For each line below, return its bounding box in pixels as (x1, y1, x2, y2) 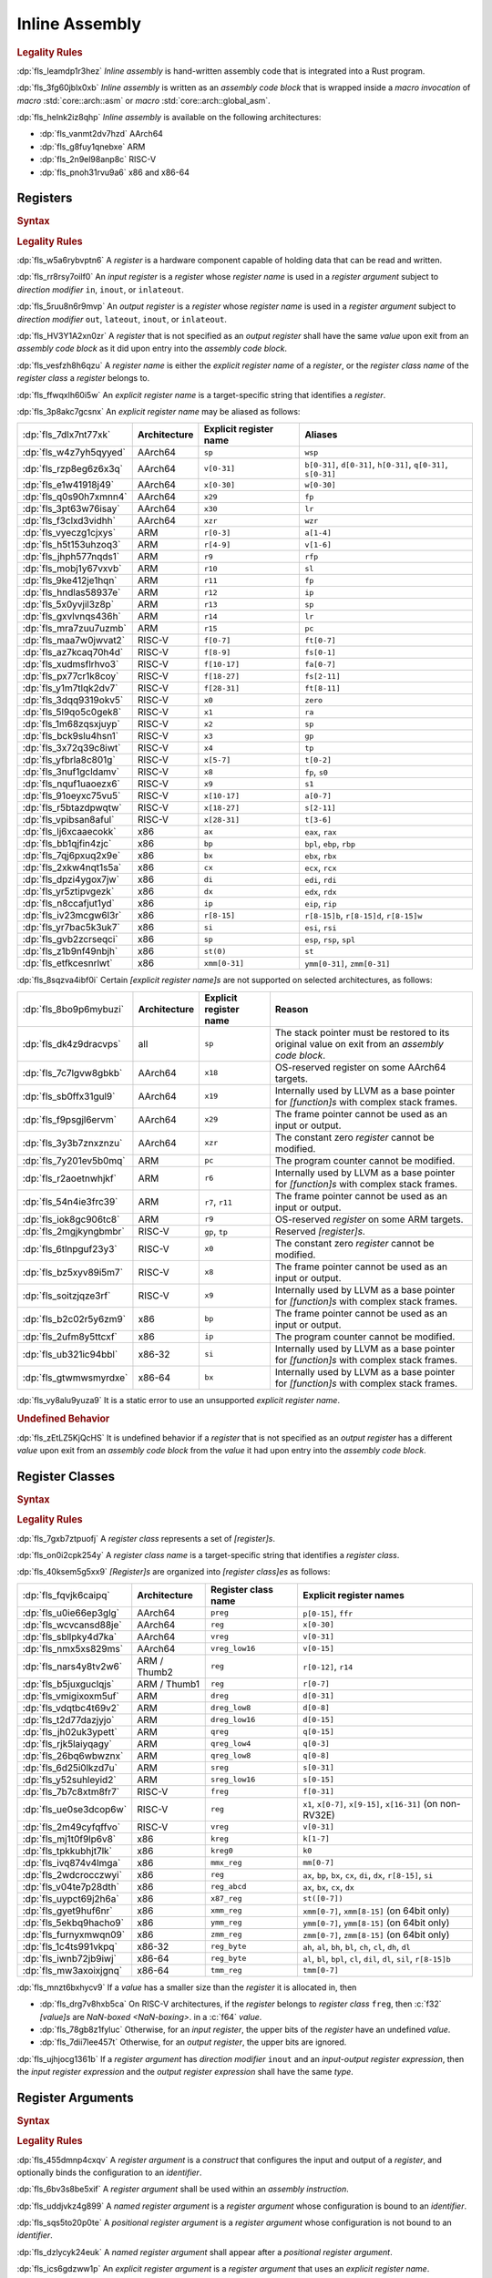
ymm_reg (210, 1918, 242, 1927)
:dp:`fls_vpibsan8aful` (22, 814, 115, 826)
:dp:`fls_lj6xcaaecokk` (22, 826, 117, 838)
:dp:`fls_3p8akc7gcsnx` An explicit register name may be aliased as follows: (16, 405, 301, 416)
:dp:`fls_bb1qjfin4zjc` (22, 837, 112, 850)
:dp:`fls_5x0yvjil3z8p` (22, 598, 115, 611)
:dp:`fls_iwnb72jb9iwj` (22, 1952, 118, 1965)
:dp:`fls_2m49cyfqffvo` (22, 1821, 121, 1833)
